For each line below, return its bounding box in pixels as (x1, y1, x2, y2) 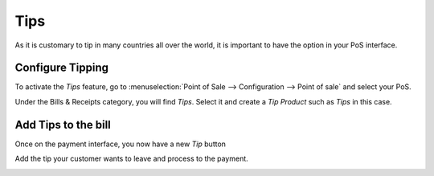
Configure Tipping (14, 61, 108, 75)
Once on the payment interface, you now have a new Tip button (14, 139, 227, 149)
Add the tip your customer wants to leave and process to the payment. (14, 153, 248, 164)
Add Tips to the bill (14, 117, 112, 132)
